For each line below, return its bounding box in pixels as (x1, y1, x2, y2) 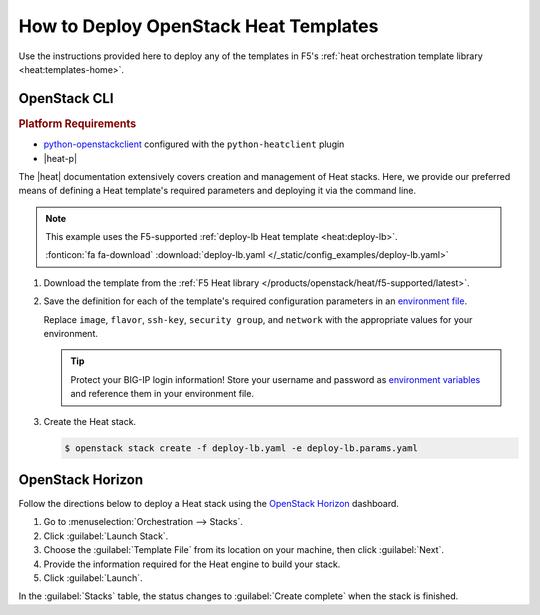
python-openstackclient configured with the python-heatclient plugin (43, 138, 345, 150)
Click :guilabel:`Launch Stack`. (43, 530, 169, 542)
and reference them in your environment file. (70, 388, 255, 400)
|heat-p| (43, 152, 78, 164)
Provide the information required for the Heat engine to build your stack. (43, 558, 341, 570)
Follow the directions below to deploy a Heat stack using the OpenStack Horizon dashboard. (18, 498, 400, 510)
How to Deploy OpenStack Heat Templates (18, 15, 379, 37)
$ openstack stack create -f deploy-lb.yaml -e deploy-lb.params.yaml (64, 442, 419, 454)
